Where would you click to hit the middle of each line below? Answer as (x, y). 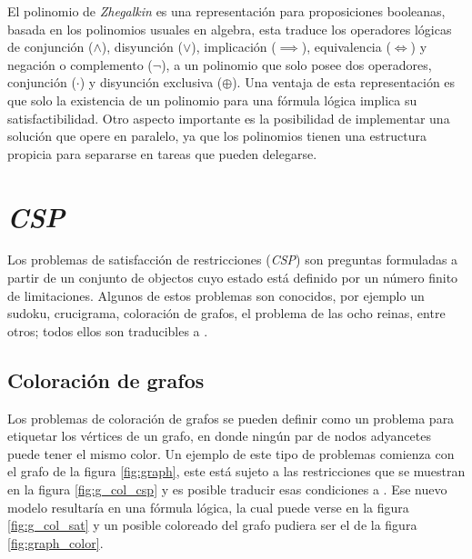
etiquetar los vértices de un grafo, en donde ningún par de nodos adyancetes (219, 436)
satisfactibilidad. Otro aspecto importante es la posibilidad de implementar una (229, 118)
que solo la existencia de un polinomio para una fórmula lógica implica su (212, 100)
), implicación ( (234, 47)
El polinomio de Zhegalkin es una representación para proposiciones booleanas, (226, 11)
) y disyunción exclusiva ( (151, 82)
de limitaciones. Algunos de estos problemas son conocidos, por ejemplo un (216, 295)
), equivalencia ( (346, 47)
